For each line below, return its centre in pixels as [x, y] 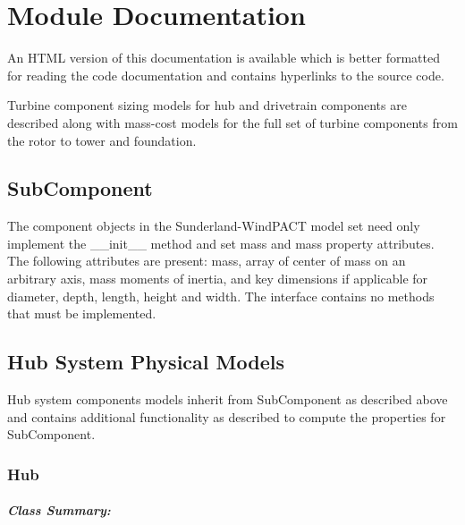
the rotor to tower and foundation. [102, 140]
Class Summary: [59, 510]
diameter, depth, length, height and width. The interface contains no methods [221, 296]
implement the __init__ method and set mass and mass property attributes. [221, 243]
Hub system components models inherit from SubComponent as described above [228, 399]
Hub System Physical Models [146, 362]
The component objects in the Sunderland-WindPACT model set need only [214, 226]
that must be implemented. [82, 313]
